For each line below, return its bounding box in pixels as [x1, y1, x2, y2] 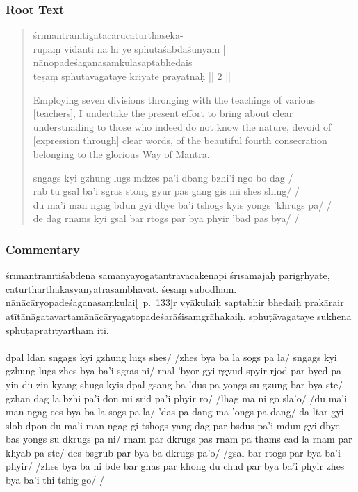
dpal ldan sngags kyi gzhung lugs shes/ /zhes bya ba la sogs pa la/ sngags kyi [6, 349, 337, 364]
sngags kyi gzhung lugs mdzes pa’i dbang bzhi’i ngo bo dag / [33, 170, 293, 184]
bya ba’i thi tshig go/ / [6, 473, 105, 487]
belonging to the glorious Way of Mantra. [33, 146, 210, 161]
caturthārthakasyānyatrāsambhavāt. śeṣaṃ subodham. [6, 281, 237, 296]
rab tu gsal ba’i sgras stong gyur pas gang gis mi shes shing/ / [33, 184, 300, 198]
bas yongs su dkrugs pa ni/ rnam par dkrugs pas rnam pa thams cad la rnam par [6, 431, 352, 446]
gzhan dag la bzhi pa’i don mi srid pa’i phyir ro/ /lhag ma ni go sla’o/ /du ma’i [6, 390, 348, 405]
